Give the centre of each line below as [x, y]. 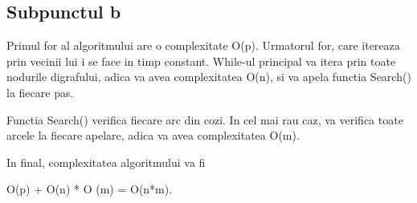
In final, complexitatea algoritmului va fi [106, 162]
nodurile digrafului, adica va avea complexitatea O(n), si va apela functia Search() [209, 77]
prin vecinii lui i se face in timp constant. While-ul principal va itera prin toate [201, 61]
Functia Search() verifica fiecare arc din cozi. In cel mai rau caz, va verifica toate [205, 119]
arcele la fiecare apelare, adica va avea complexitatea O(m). [153, 135]
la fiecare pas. [40, 92]
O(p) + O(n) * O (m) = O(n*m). [90, 189]
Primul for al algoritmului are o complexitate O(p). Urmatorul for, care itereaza [203, 45]
